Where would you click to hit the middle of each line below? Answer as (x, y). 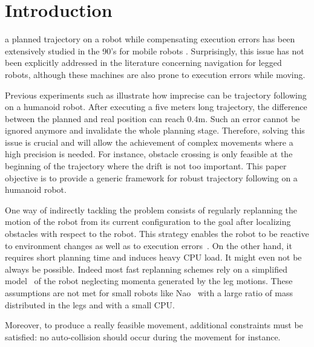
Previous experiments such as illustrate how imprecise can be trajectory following (156, 95)
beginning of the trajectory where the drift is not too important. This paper (146, 166)
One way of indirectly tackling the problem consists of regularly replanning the (151, 209)
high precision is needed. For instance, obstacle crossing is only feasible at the (149, 154)
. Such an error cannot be (253, 118)
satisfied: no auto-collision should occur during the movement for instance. (143, 336)
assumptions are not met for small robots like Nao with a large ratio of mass (149, 293)
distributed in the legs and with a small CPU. (90, 304)
